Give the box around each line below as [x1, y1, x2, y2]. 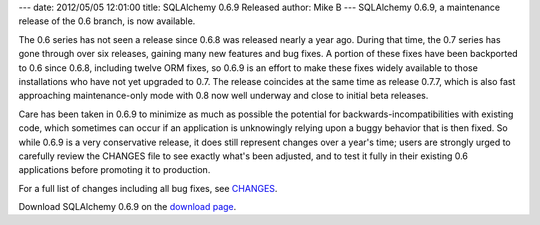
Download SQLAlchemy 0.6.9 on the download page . [18, 201, 237, 213]
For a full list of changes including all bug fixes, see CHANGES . [18, 182, 278, 194]
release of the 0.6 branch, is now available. [18, 15, 196, 27]
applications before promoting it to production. [18, 164, 211, 176]
